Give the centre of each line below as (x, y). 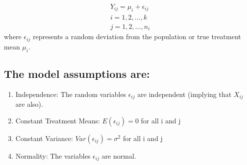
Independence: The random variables (71, 94)
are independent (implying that (185, 94)
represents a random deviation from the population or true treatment (137, 36)
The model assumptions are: (77, 73)
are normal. (119, 155)
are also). (29, 104)
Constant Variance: (44, 138)
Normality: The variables (53, 155)
